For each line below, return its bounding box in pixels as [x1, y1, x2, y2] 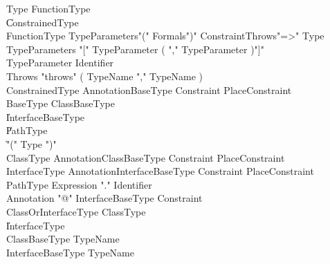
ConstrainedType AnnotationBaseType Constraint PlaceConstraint [6, 82, 292, 97]
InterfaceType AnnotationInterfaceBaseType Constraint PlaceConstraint [6, 164, 314, 178]
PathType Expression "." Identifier [6, 177, 152, 191]
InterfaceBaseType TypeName [6, 245, 134, 259]
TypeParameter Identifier [6, 55, 114, 70]
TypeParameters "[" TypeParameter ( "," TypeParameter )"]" [6, 41, 264, 56]
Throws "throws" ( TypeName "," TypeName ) [6, 68, 203, 83]
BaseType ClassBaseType [6, 96, 115, 111]
